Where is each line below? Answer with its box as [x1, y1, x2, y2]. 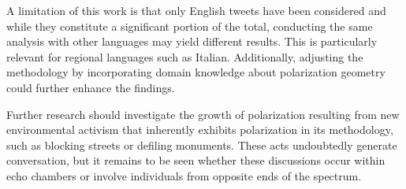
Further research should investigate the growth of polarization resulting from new [6, 106, 400, 122]
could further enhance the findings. [6, 79, 175, 95]
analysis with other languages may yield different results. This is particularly [6, 33, 378, 50]
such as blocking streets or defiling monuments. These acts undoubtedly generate [6, 136, 397, 153]
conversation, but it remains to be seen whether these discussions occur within [6, 152, 386, 169]
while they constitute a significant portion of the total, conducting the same [6, 17, 373, 34]
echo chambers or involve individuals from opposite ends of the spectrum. [6, 167, 362, 183]
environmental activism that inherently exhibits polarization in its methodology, [6, 121, 393, 138]
